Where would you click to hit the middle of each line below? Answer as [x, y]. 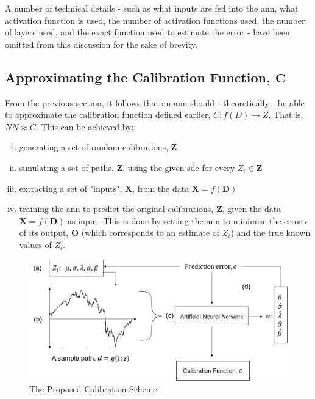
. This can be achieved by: [85, 126]
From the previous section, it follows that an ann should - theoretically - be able [155, 102]
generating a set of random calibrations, [94, 147]
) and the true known [271, 232]
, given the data [252, 209]
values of [35, 244]
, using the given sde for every [179, 167]
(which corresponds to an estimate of [150, 232]
